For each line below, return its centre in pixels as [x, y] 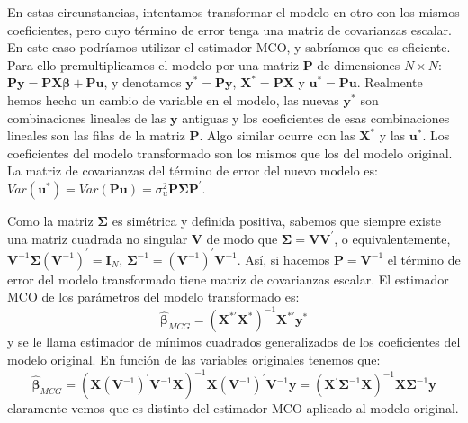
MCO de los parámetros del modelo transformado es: [153, 297]
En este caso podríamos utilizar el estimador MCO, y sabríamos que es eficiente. [229, 47]
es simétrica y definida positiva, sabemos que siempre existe [277, 220]
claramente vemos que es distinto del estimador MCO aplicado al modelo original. [233, 408]
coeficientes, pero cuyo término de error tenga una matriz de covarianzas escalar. [229, 29]
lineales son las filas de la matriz [96, 135]
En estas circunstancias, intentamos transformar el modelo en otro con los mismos [234, 12]
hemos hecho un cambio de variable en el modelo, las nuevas [173, 99]
